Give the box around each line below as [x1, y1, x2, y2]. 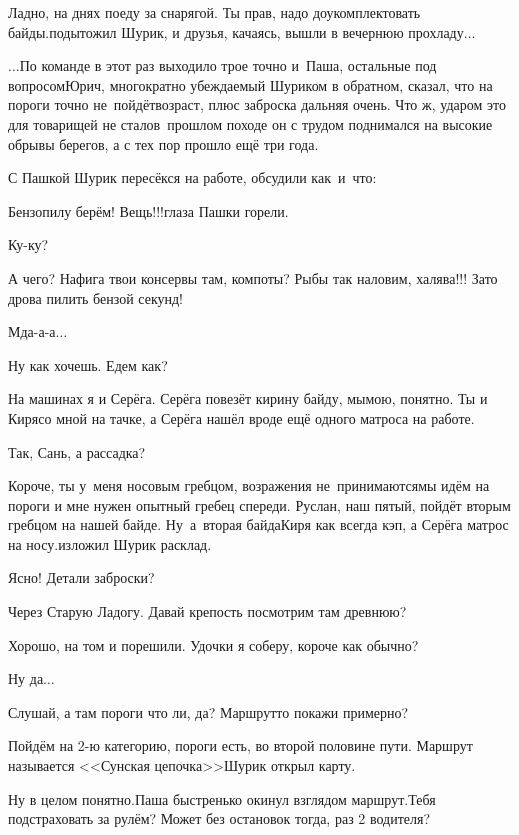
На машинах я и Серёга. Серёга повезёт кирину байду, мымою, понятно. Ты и [8, 388, 488, 409]
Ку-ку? [8, 234, 49, 255]
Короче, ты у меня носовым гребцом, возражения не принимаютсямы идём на [8, 475, 490, 496]
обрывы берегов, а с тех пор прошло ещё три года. [8, 133, 319, 154]
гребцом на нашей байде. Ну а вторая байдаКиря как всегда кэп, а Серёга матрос [8, 514, 509, 535]
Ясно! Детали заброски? [8, 567, 155, 588]
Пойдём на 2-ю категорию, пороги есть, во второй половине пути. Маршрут [8, 735, 473, 756]
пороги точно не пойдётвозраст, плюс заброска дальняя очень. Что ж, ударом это [8, 94, 506, 115]
